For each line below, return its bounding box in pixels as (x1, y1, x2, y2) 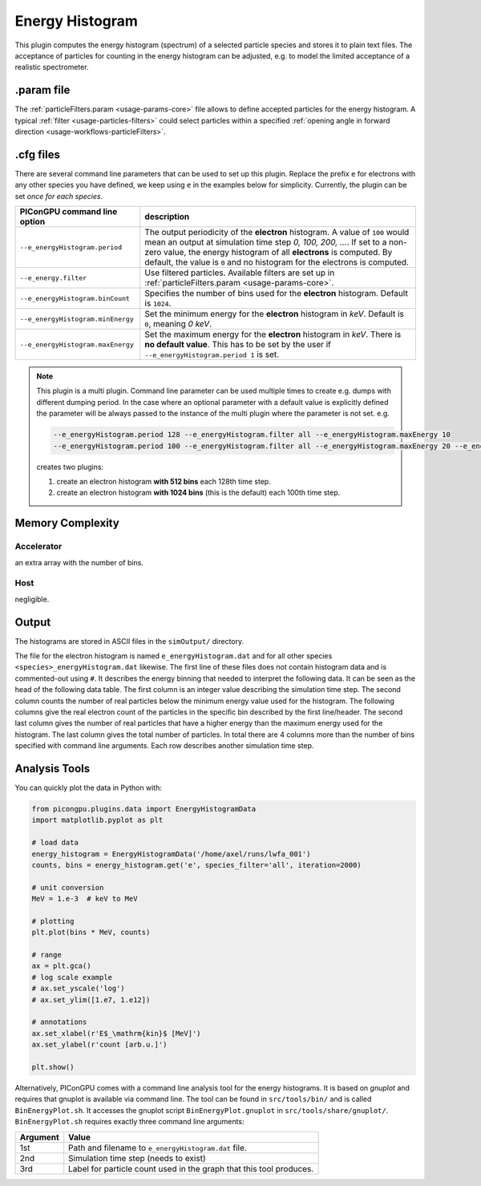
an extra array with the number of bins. (14, 557, 144, 567)
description (144, 211, 190, 222)
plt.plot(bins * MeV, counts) (31, 928, 151, 937)
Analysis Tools (14, 762, 91, 775)
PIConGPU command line (19, 206, 118, 217)
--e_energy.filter (19, 273, 87, 282)
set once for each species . (14, 191, 103, 200)
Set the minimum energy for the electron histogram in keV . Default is (144, 309, 404, 320)
